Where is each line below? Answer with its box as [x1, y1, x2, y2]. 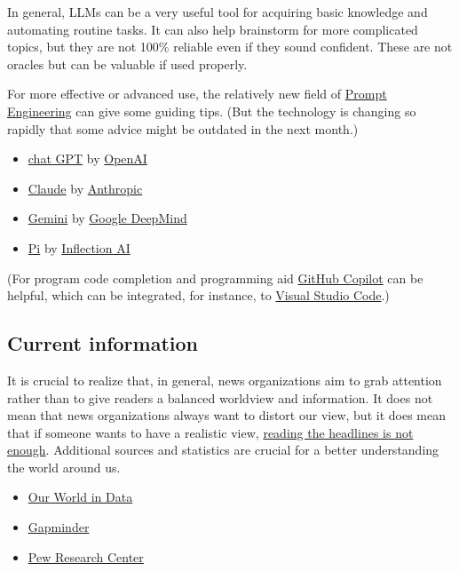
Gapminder [28, 518, 90, 536]
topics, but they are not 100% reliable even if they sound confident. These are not [7, 37, 453, 56]
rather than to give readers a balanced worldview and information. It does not [7, 388, 433, 407]
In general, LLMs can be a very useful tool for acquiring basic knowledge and [7, 3, 428, 20]
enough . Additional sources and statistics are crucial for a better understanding [7, 440, 439, 459]
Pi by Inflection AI [28, 238, 131, 257]
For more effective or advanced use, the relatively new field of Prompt [7, 84, 387, 103]
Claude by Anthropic [28, 178, 143, 197]
